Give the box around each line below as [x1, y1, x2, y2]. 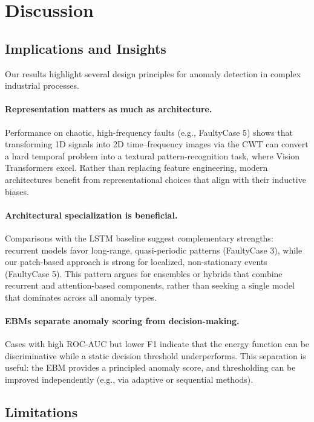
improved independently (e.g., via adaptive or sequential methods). [5, 373, 253, 386]
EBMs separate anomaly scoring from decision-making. [5, 315, 240, 327]
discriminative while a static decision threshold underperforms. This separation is [5, 349, 306, 362]
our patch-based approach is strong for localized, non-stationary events [5, 255, 267, 268]
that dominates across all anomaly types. [5, 290, 157, 303]
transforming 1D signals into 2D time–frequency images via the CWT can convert [5, 138, 309, 150]
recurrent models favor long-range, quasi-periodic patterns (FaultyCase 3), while [5, 243, 303, 256]
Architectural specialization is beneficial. [5, 208, 178, 221]
